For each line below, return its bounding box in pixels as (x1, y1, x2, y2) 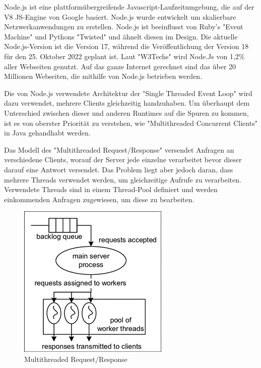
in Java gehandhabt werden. (4, 127, 91, 138)
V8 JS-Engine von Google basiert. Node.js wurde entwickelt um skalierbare (4, 11, 236, 22)
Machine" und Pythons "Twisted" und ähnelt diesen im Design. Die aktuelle (4, 31, 238, 41)
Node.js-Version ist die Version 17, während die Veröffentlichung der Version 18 (4, 41, 249, 52)
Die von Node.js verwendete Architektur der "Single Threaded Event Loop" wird (4, 87, 252, 98)
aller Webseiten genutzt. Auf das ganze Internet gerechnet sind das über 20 (4, 61, 236, 71)
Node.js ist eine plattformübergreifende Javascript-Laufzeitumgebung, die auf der (4, 2, 254, 12)
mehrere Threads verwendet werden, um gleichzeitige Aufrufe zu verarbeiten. (4, 174, 241, 185)
